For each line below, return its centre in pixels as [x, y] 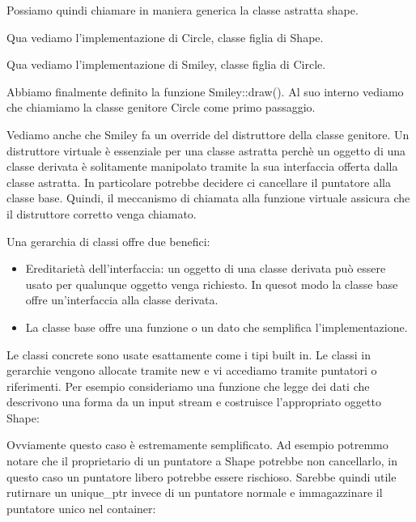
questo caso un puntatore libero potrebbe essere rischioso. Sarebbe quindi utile [202, 476]
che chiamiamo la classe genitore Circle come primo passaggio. [161, 107]
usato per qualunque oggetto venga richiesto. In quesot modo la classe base [212, 284]
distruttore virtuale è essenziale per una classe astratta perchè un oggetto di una [206, 150]
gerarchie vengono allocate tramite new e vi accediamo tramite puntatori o [192, 370]
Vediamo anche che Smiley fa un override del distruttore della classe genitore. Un [208, 134]
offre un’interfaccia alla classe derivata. [122, 300]
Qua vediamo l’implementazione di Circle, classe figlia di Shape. [165, 37]
